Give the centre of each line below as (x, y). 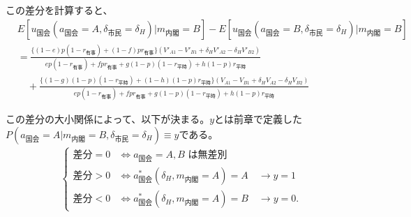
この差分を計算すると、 (59, 10)
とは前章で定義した (259, 118)
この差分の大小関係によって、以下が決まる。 (108, 118)
